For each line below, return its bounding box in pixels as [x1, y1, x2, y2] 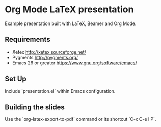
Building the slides [5, 103, 65, 111]
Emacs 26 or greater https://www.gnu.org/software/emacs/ [12, 60, 137, 66]
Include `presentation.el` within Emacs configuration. [5, 88, 116, 94]
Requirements [5, 35, 50, 44]
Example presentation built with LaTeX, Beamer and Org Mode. [5, 20, 137, 27]
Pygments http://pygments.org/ [12, 54, 78, 60]
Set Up [5, 74, 26, 83]
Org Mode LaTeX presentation [5, 4, 134, 15]
